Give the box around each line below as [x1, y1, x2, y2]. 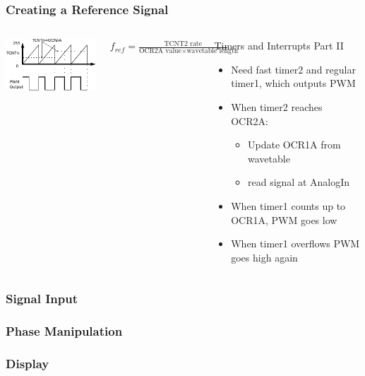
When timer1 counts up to [231, 198, 346, 213]
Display [6, 354, 49, 372]
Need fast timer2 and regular [231, 61, 356, 76]
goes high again [231, 249, 298, 264]
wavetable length [186, 47, 239, 55]
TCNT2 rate [164, 40, 203, 47]
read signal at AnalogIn [248, 175, 350, 189]
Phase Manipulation [6, 322, 123, 340]
